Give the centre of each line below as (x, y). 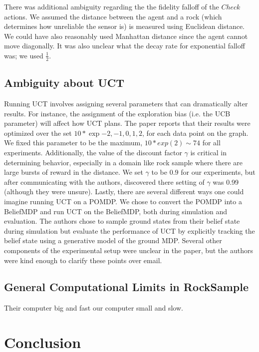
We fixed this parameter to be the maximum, (73, 143)
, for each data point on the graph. (195, 133)
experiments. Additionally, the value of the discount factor (93, 152)
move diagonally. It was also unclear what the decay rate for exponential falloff (125, 46)
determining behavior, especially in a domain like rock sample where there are (123, 162)
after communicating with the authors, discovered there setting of (104, 181)
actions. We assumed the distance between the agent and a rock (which (113, 16)
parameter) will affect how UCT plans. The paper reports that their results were (127, 123)
